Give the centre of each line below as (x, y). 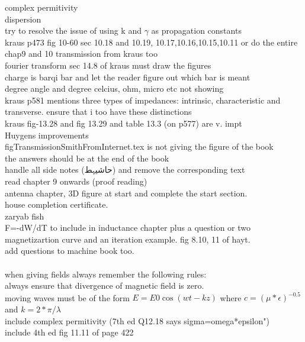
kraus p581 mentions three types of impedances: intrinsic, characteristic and (143, 100)
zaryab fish (25, 216)
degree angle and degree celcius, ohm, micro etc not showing (114, 88)
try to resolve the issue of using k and (73, 30)
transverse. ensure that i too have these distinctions (98, 112)
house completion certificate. (57, 204)
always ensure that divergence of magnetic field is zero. (105, 285)
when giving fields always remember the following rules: (106, 274)
